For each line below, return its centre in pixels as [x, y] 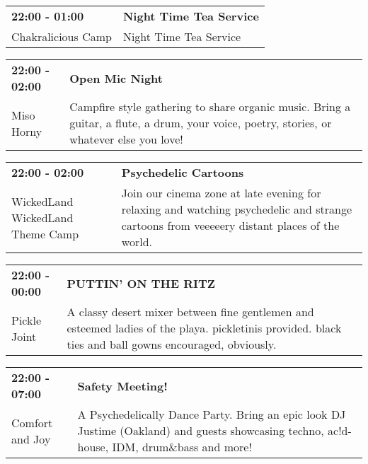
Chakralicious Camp [62, 36]
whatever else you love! [126, 139]
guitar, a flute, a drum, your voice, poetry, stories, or [201, 123]
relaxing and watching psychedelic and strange [236, 209]
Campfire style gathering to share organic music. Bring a [210, 106]
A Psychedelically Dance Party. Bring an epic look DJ [212, 414]
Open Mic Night [116, 78]
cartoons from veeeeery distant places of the [230, 225]
